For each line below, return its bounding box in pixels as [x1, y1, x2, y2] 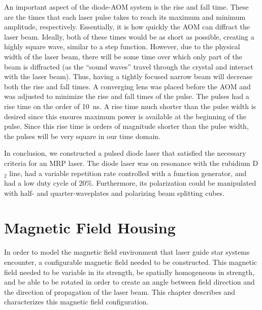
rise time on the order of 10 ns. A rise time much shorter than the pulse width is [4, 100, 256, 111]
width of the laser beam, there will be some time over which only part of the [4, 51, 242, 61]
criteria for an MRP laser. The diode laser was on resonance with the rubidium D [4, 157, 258, 168]
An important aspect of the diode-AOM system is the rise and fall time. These [4, 2, 249, 12]
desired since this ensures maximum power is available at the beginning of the [4, 111, 246, 121]
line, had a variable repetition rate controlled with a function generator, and [9, 167, 247, 178]
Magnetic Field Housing [4, 217, 176, 238]
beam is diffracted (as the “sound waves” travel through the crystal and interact [4, 61, 253, 72]
